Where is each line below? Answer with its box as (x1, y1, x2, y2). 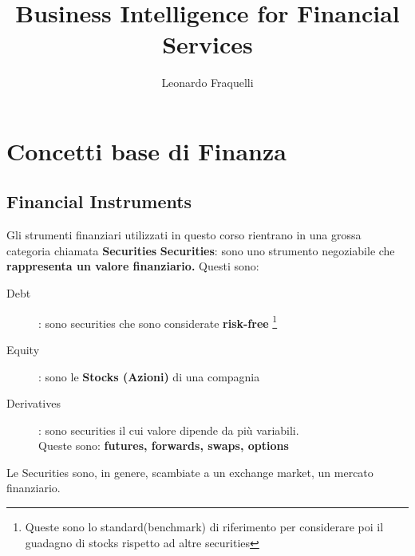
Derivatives (6, 395, 61, 412)
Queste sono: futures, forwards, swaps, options (38, 437, 289, 454)
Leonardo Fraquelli (161, 74, 254, 91)
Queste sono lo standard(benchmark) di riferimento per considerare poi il (25, 519, 384, 535)
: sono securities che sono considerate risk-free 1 (38, 312, 278, 331)
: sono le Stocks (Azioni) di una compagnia (38, 368, 260, 384)
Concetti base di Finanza (6, 134, 287, 167)
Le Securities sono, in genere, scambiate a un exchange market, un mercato (6, 463, 373, 480)
